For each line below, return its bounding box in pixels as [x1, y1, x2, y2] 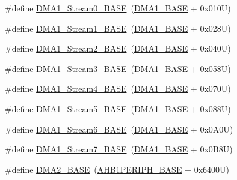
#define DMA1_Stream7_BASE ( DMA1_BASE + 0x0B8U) [5, 143, 233, 155]
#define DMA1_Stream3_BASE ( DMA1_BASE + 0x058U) [5, 62, 231, 74]
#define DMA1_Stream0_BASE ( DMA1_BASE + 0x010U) [5, 2, 231, 14]
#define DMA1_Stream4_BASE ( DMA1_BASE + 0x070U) [5, 82, 231, 95]
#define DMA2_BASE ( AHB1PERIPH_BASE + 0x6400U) [5, 163, 229, 175]
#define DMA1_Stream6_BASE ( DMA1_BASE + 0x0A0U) [5, 122, 233, 135]
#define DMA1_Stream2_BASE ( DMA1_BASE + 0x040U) [5, 42, 231, 55]
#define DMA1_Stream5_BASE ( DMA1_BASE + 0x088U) [5, 102, 231, 115]
